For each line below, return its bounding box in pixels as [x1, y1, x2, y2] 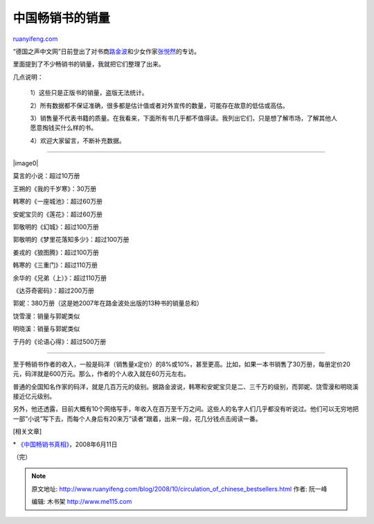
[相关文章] [12, 427, 42, 436]
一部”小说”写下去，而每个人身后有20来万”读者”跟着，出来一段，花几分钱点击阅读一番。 [12, 414, 262, 423]
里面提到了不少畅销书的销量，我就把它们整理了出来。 [12, 60, 165, 69]
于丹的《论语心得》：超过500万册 [12, 337, 107, 346]
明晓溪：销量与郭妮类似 [12, 324, 80, 333]
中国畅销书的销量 [12, 10, 111, 26]
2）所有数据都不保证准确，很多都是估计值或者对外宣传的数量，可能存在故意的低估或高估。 [30, 101, 289, 110]
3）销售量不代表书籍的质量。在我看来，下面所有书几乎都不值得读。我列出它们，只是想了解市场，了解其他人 [30, 114, 337, 122]
